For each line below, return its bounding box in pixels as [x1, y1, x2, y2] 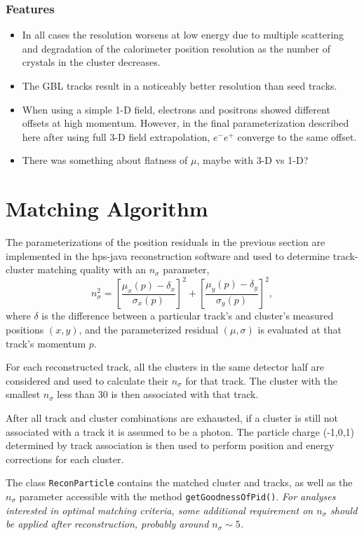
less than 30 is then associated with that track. [57, 387, 259, 401]
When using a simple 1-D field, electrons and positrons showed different [22, 102, 330, 116]
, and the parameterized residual [79, 322, 219, 336]
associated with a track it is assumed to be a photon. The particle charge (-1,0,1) [6, 424, 355, 439]
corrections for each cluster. [6, 451, 124, 466]
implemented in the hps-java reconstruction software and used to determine [6, 248, 330, 263]
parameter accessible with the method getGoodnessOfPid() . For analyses [19, 488, 336, 503]
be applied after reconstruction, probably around [6, 516, 209, 531]
